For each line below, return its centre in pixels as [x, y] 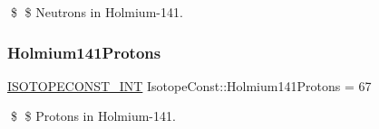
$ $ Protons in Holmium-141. [93, 116]
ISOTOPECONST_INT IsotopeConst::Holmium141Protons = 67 [189, 85]
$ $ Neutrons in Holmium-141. [97, 12]
